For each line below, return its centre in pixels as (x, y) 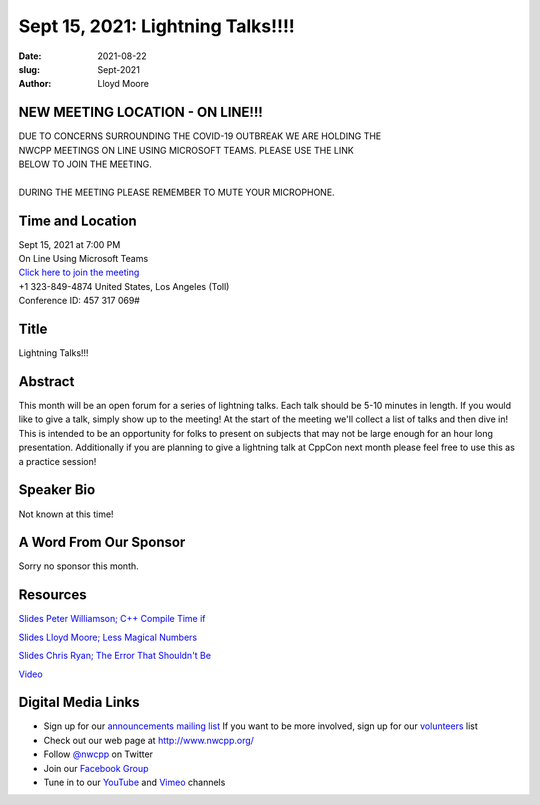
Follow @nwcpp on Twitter (98, 754)
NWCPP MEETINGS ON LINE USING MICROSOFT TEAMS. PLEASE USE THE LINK (186, 150)
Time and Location (77, 220)
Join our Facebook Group (96, 768)
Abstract (46, 381)
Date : (30, 56)
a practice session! (57, 461)
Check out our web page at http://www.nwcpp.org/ (149, 740)
